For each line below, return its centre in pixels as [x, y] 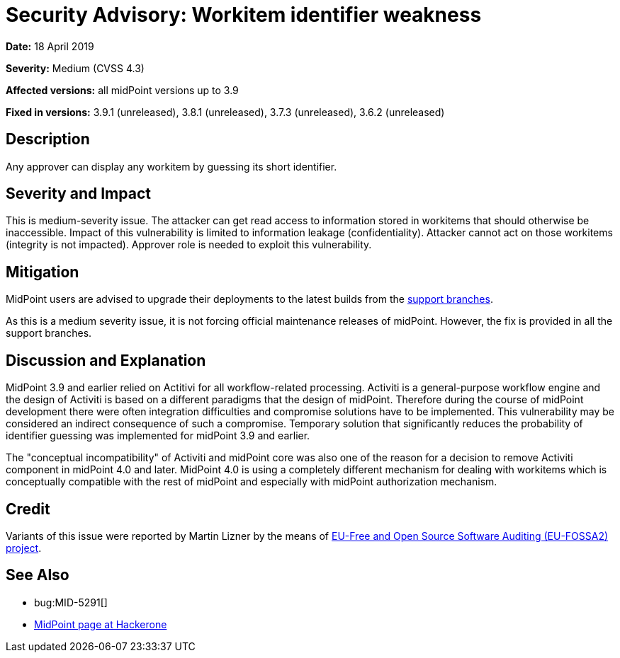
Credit [28, 509]
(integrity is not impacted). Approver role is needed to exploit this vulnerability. [189, 245]
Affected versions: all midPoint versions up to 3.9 [122, 90]
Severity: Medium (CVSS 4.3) [75, 68]
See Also [38, 575]
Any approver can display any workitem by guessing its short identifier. [171, 166]
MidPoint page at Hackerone [101, 624]
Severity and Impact [78, 194]
